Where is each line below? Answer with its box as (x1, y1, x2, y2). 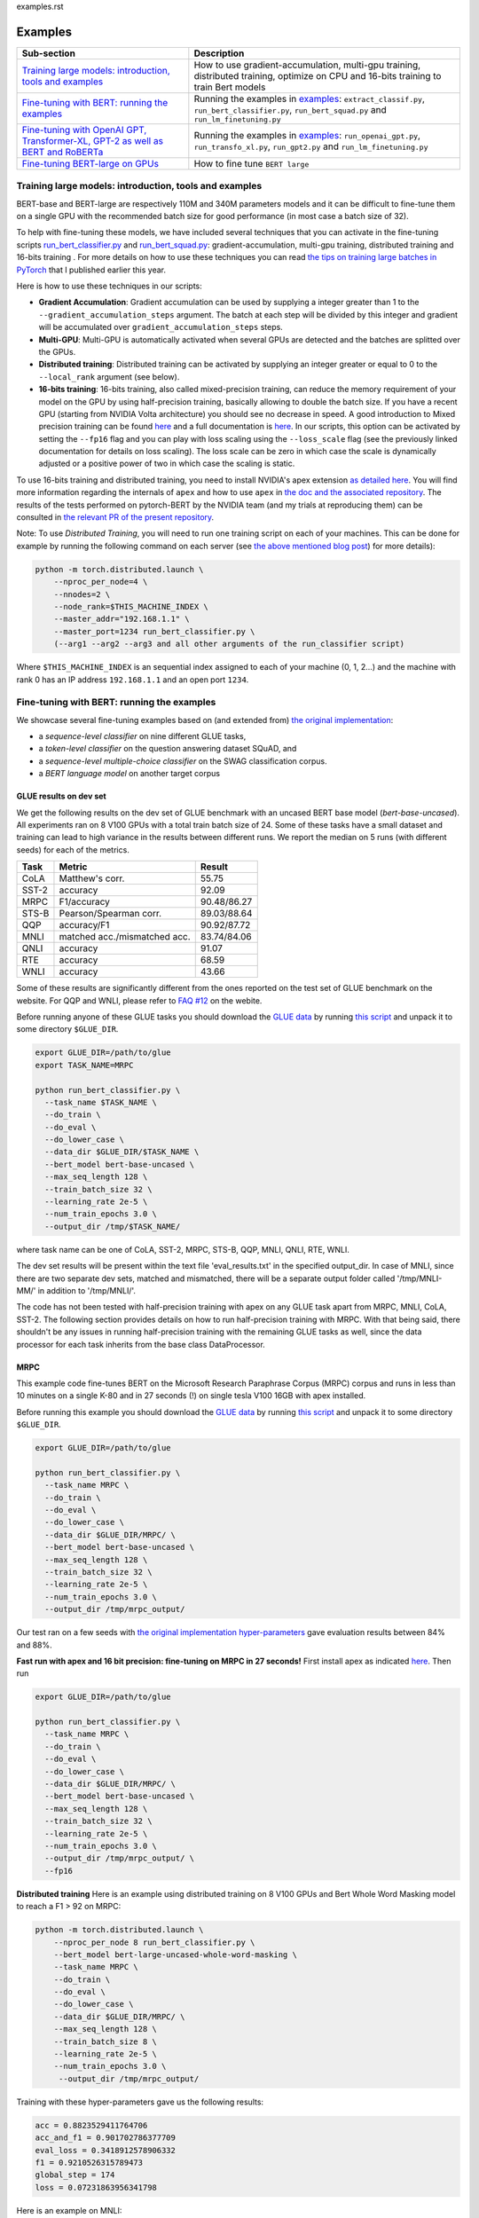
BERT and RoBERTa (21, 146, 104, 158)
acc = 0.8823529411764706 (35, 2120, 148, 2130)
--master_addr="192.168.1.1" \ (53, 614, 190, 625)
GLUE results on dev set (16, 790, 106, 802)
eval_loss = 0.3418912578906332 (35, 2145, 177, 2155)
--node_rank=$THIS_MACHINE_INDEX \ (53, 602, 208, 611)
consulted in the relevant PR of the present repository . (16, 512, 215, 523)
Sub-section (21, 47, 75, 59)
